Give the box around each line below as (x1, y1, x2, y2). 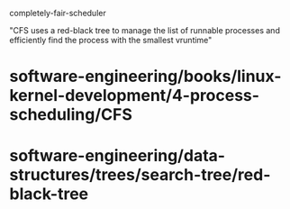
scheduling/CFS (9, 104, 132, 125)
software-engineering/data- (9, 146, 226, 166)
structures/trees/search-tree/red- (9, 165, 271, 186)
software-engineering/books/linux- (9, 67, 282, 86)
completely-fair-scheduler (9, 8, 106, 18)
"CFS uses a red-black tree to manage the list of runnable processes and (9, 25, 281, 35)
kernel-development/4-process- (9, 86, 259, 106)
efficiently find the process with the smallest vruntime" (9, 35, 213, 45)
